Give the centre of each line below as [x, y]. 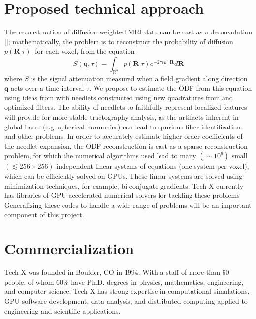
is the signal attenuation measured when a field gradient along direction [139, 78]
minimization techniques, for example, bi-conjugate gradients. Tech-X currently [124, 185]
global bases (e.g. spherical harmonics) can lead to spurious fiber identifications [124, 126]
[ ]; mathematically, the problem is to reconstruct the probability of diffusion [119, 41]
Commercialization [69, 248]
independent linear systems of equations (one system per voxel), [153, 166]
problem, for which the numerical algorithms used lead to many [100, 155]
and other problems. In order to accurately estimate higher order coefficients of [124, 136]
